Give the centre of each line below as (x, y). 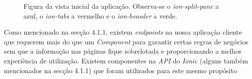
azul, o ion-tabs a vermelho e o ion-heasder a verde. (100, 15)
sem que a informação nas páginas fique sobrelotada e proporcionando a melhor (123, 51)
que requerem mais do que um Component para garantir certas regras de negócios (126, 41)
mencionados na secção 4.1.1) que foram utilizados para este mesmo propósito (120, 70)
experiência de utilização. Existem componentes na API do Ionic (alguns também (126, 60)
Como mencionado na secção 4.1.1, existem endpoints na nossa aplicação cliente (123, 32)
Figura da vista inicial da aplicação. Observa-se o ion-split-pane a (121, 6)
